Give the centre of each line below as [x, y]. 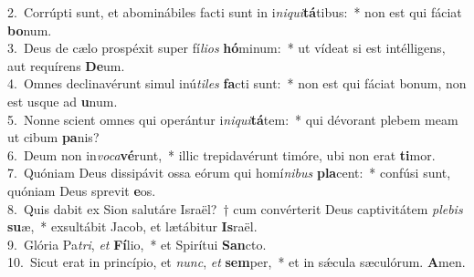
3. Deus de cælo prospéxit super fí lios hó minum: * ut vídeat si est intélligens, [226, 48]
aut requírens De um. [66, 65]
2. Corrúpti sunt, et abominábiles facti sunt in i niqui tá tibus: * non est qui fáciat [235, 12]
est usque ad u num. [63, 101]
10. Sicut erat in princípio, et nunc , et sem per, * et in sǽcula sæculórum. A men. [237, 262]
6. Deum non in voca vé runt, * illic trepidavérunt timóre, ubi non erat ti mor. [221, 154]
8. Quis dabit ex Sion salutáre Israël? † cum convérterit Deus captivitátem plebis [235, 208]
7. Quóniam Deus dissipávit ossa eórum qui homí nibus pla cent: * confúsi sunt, [229, 173]
